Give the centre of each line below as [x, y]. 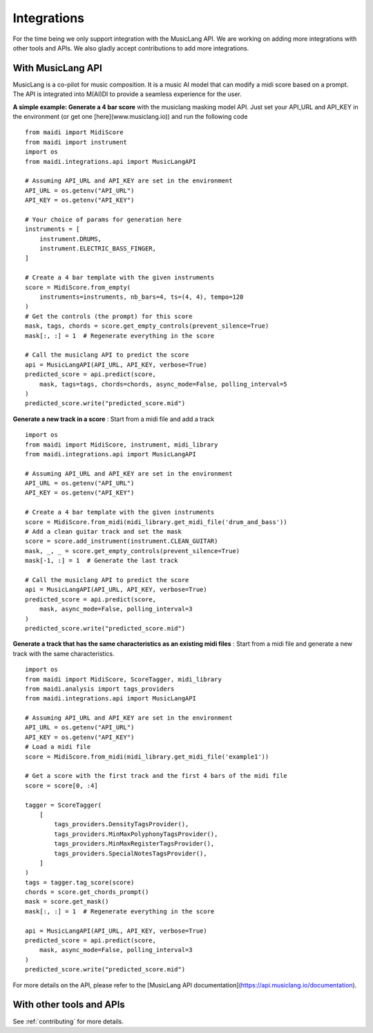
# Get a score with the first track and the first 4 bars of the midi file [156, 776]
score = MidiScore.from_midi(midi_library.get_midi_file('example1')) [147, 756]
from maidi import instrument [76, 142]
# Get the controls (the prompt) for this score [109, 316]
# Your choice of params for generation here [104, 219]
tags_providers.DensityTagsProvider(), [122, 824]
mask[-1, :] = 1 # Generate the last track [102, 561]
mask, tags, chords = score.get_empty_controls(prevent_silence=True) [147, 326]
